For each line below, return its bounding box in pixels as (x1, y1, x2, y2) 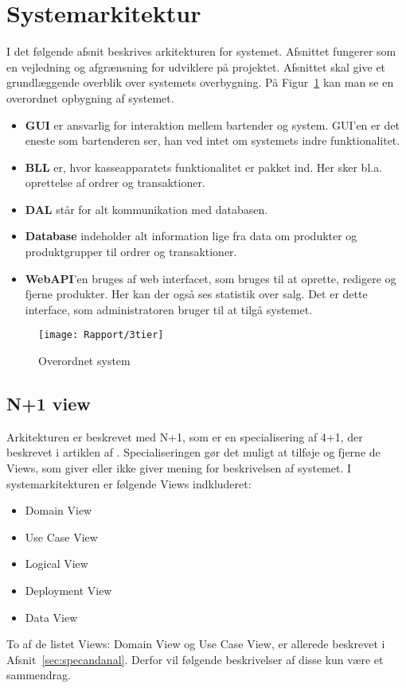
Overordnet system (38, 352, 131, 369)
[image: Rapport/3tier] (38, 329, 164, 341)
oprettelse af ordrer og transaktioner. (25, 174, 205, 191)
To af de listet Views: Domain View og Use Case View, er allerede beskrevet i (6, 636, 385, 652)
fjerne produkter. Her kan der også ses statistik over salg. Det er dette (25, 286, 368, 302)
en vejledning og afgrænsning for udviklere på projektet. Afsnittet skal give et (6, 58, 386, 75)
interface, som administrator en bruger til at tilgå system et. (25, 301, 313, 317)
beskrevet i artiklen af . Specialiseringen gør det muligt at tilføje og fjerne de (6, 444, 381, 461)
